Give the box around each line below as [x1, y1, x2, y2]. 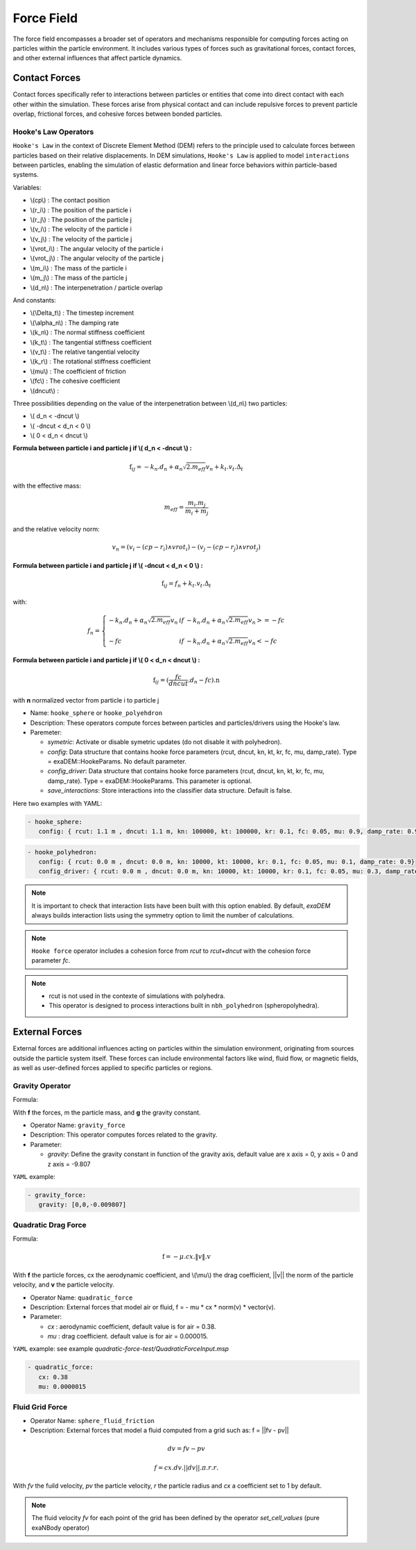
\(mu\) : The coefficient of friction [30, 367, 126, 375]
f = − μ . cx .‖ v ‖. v [162, 1252, 211, 1261]
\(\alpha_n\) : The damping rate [30, 318, 119, 327]
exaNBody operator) [31, 1523, 90, 1532]
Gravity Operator [12, 1080, 71, 1090]
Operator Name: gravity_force [30, 1121, 126, 1130]
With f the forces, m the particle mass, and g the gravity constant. [12, 1108, 201, 1117]
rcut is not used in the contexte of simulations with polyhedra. [49, 992, 225, 1000]
